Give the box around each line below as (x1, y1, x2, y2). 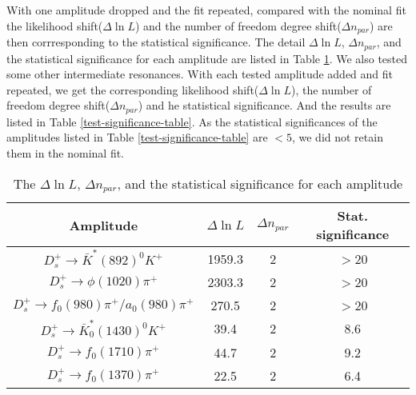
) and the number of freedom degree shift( (134, 17, 342, 34)
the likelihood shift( (6, 17, 103, 34)
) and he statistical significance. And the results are (138, 97, 391, 114)
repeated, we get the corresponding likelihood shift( (6, 81, 259, 98)
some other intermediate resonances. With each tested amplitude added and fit (6, 66, 394, 82)
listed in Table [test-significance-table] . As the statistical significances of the (6, 113, 378, 130)
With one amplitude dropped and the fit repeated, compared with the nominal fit (6, 2, 406, 18)
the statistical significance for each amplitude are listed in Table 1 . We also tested (6, 50, 408, 66)
